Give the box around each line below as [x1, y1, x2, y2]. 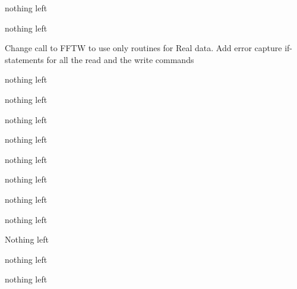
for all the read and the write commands [46, 53, 194, 65]
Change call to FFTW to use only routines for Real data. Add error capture [5, 42, 282, 54]
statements [5, 53, 44, 65]
